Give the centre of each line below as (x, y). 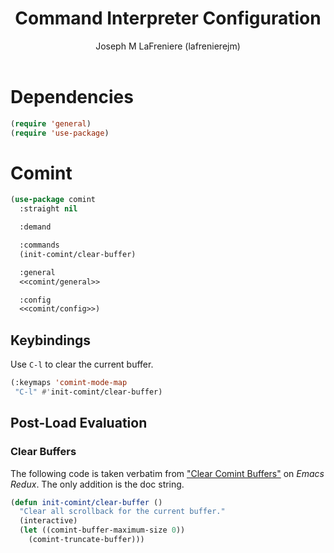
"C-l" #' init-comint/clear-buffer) (88, 392)
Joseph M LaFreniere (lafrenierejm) (168, 46)
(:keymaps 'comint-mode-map (69, 383)
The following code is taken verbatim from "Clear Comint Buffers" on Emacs (167, 473)
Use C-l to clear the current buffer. (82, 364)
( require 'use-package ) (60, 133)
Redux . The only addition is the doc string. (97, 484)
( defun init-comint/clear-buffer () (86, 502)
